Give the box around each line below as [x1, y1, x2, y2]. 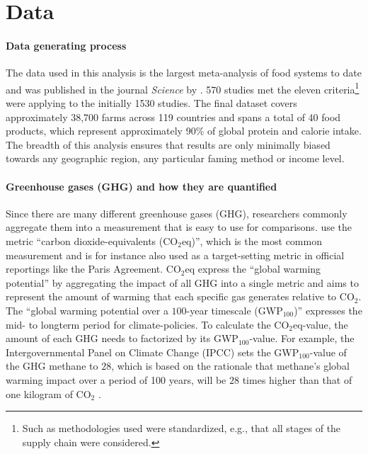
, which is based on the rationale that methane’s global [111, 358, 350, 373]
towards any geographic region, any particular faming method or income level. [6, 151, 345, 166]
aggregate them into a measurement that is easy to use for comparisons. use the [6, 220, 352, 234]
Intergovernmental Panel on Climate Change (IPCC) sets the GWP [6, 344, 299, 359]
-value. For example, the [249, 331, 355, 346]
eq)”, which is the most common [181, 233, 322, 248]
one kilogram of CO [6, 386, 91, 401]
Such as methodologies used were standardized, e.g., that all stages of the [22, 421, 341, 436]
